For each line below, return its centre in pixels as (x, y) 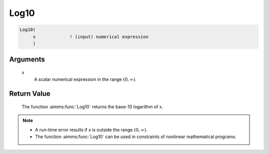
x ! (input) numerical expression (91, 37)
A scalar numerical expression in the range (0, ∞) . (85, 79)
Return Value (30, 94)
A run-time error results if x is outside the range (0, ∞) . (91, 130)
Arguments (27, 60)
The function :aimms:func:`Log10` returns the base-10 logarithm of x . (93, 107)
